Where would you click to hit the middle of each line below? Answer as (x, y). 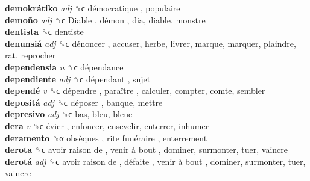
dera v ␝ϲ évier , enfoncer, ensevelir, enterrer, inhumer (107, 125)
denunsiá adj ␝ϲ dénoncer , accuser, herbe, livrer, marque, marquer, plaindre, (150, 43)
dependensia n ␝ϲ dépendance (64, 66)
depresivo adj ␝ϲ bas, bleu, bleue (69, 114)
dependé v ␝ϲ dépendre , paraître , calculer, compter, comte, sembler (135, 91)
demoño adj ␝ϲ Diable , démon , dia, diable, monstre (105, 20)
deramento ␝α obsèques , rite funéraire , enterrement (106, 137)
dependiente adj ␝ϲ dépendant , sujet (78, 78)
